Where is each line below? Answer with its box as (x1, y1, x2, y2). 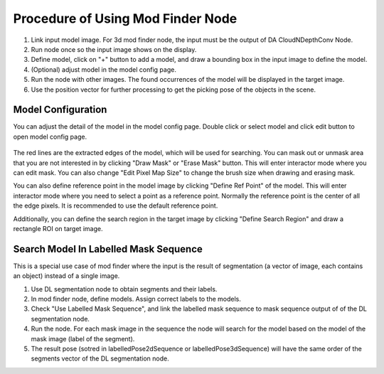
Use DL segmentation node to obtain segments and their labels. (31, 284, 218, 293)
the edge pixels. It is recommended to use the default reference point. (13, 201, 218, 210)
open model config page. (13, 132, 87, 141)
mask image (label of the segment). (31, 334, 135, 343)
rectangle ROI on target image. (13, 224, 103, 233)
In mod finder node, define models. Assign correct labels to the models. (31, 295, 241, 303)
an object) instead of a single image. (13, 272, 120, 280)
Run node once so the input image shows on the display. (31, 45, 197, 53)
